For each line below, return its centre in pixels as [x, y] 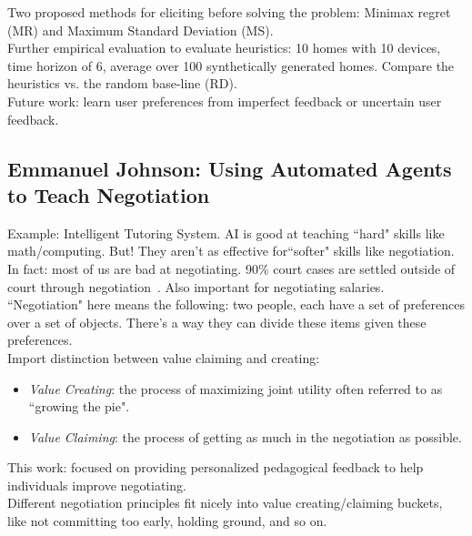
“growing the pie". [79, 406]
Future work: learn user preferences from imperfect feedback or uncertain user [225, 101]
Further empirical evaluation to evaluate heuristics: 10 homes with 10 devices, [224, 48]
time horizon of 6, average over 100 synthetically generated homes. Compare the [231, 65]
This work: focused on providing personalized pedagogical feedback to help [216, 467]
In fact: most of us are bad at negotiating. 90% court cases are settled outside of [231, 268]
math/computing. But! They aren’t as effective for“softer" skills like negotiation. [231, 251]
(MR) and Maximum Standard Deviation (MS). [141, 30]
